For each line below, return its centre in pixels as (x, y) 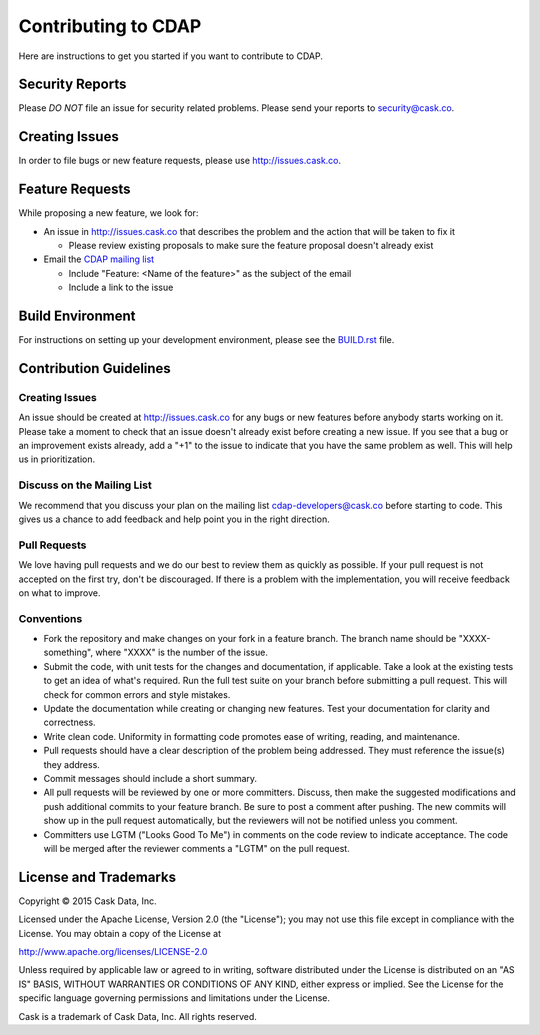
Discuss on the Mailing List (85, 485)
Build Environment (77, 316)
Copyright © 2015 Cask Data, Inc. (87, 901)
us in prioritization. (57, 459)
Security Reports (72, 84)
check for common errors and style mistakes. (137, 694)
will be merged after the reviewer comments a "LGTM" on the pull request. (196, 848)
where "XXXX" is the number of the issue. (182, 652)
